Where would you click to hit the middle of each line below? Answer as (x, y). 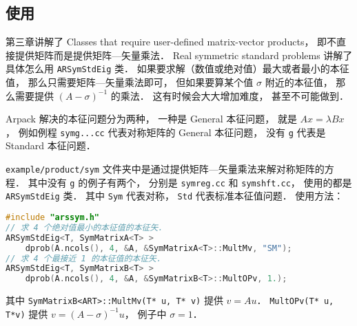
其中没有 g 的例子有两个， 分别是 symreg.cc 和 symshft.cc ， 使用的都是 (190, 182)
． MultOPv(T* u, (295, 300)
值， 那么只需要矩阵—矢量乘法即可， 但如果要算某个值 (130, 82)
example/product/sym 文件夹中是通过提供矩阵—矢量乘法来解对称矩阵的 (165, 169)
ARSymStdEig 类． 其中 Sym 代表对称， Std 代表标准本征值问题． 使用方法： (175, 196)
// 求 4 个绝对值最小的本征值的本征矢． (86, 227)
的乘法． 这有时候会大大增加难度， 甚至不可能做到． (230, 95)
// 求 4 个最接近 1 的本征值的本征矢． (85, 258)
